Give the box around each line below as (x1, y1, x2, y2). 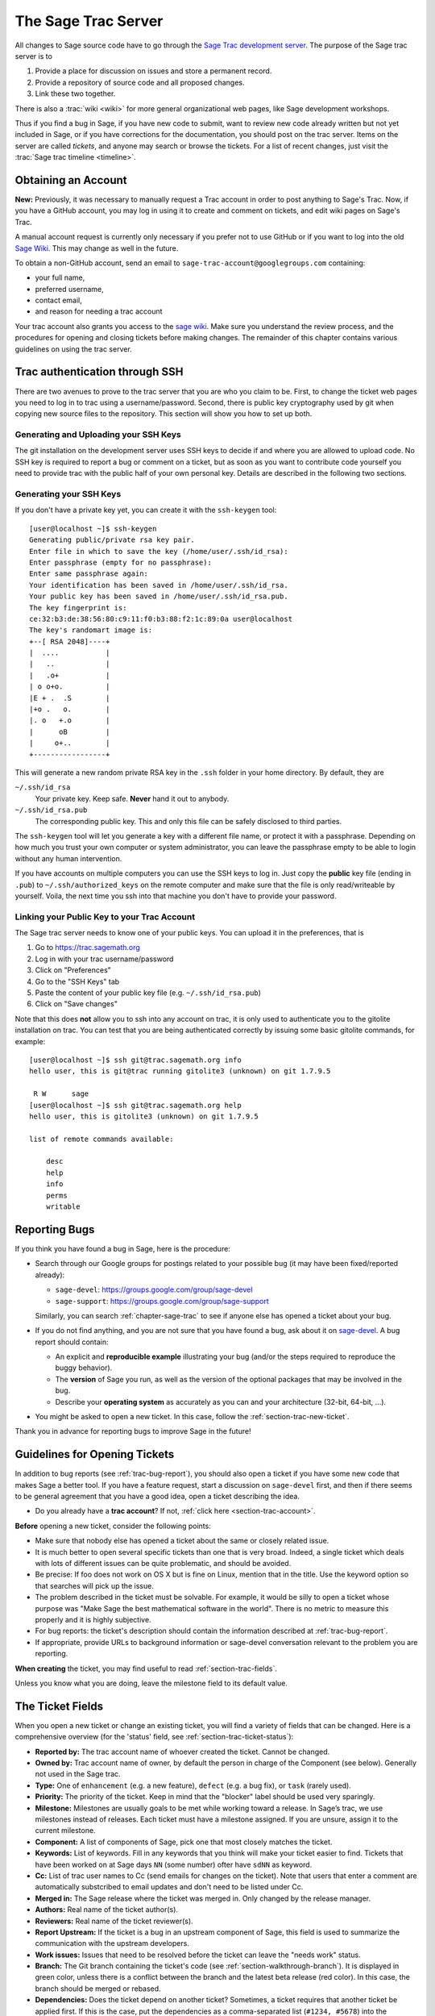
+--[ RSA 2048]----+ (29, 637, 110, 646)
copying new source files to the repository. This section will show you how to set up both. (14, 409, 313, 419)
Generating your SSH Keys (14, 489, 122, 500)
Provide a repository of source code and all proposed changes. (35, 77, 245, 87)
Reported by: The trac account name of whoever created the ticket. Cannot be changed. (35, 1747, 330, 1756)
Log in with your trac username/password (35, 954, 174, 964)
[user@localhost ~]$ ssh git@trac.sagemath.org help (29, 1101, 242, 1110)
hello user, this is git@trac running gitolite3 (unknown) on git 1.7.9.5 (29, 1067, 331, 1076)
